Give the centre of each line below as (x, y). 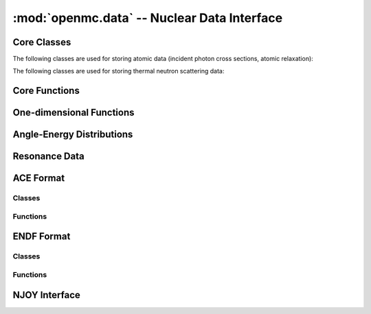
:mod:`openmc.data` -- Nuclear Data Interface (148, 18)
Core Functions (46, 91)
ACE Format (39, 178)
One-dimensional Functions (74, 113)
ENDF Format (42, 237)
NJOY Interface (46, 295)
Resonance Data (49, 157)
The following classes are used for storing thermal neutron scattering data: (119, 71)
